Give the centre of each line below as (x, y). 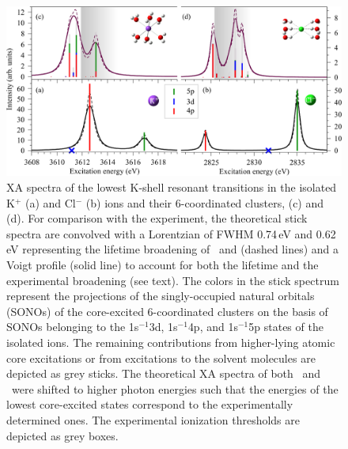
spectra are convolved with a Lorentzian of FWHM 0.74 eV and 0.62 (171, 233)
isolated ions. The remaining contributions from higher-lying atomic (171, 342)
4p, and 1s (213, 327)
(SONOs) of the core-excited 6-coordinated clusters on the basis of (167, 311)
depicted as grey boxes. (62, 435)
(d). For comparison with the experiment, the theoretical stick (157, 218)
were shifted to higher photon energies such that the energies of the (175, 388)
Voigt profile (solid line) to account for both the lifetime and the (163, 265)
